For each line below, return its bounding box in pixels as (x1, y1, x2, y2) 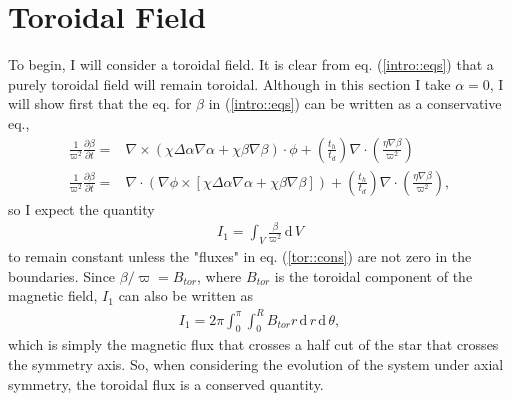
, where (196, 265, 242, 286)
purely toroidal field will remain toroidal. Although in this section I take (8, 73, 451, 94)
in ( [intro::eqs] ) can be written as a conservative (208, 93, 502, 114)
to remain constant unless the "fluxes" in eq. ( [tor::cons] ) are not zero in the (8, 246, 472, 267)
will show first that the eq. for (8, 93, 192, 114)
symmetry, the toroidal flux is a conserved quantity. (8, 373, 324, 394)
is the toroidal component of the (274, 265, 473, 286)
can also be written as (118, 285, 253, 306)
